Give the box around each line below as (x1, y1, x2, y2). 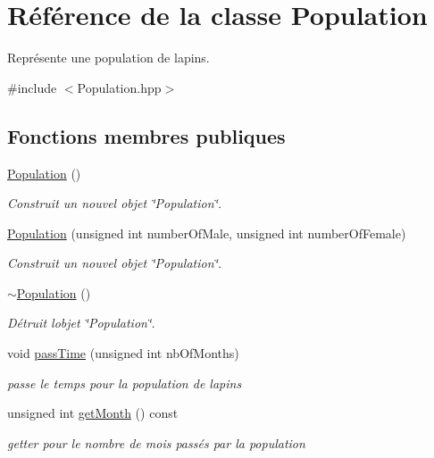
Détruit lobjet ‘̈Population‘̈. (7, 313, 155, 332)
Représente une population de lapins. (7, 48, 210, 67)
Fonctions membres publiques (7, 121, 286, 149)
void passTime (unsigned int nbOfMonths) (7, 344, 239, 362)
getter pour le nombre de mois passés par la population (7, 433, 305, 452)
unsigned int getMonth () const (7, 404, 179, 422)
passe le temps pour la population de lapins (7, 373, 242, 392)
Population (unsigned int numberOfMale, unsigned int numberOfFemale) (7, 223, 406, 242)
